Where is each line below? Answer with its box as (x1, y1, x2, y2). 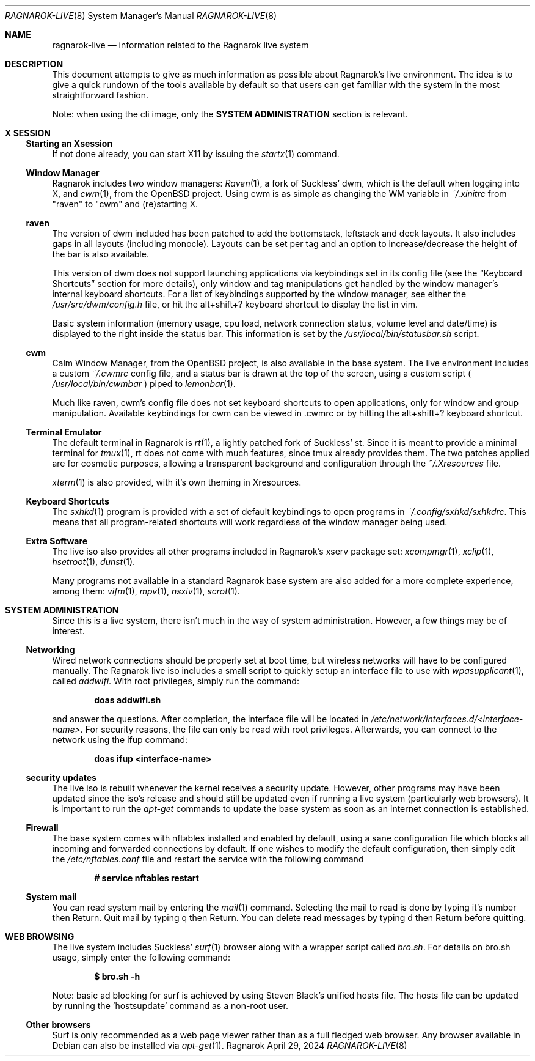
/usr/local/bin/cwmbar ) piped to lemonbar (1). (52, 379, 236, 389)
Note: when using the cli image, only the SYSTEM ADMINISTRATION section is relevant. (52, 109, 408, 119)
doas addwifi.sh (94, 695, 161, 705)
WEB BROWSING (5, 931, 75, 942)
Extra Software (26, 536, 88, 546)
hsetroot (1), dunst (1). (52, 556, 136, 567)
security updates (26, 772, 96, 783)
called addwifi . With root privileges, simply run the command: (52, 676, 299, 686)
